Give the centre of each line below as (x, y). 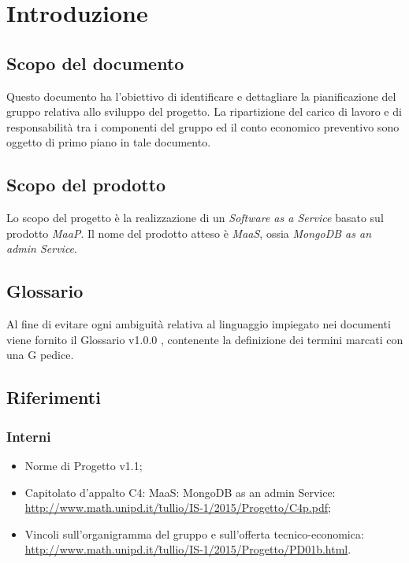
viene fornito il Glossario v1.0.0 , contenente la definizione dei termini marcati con (205, 339)
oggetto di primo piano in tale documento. (109, 142)
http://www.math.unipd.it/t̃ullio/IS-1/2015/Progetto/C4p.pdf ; (178, 507)
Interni (29, 436)
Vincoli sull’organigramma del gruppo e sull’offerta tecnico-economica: (194, 533)
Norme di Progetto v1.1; (84, 465)
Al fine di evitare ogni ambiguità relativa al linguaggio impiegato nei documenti (199, 324)
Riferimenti (54, 397)
